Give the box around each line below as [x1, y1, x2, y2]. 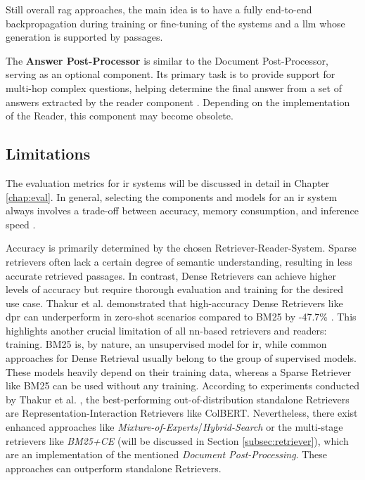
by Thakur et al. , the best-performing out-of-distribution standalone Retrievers [6, 391, 350, 406]
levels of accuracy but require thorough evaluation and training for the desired [6, 282, 343, 297]
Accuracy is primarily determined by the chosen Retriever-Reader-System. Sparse [6, 240, 357, 255]
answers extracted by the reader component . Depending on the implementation [6, 94, 350, 109]
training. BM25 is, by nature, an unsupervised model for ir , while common [6, 337, 327, 351]
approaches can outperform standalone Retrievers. [6, 460, 222, 475]
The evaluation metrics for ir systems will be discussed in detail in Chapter [6, 175, 330, 190]
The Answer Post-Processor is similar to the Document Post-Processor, [6, 53, 328, 67]
